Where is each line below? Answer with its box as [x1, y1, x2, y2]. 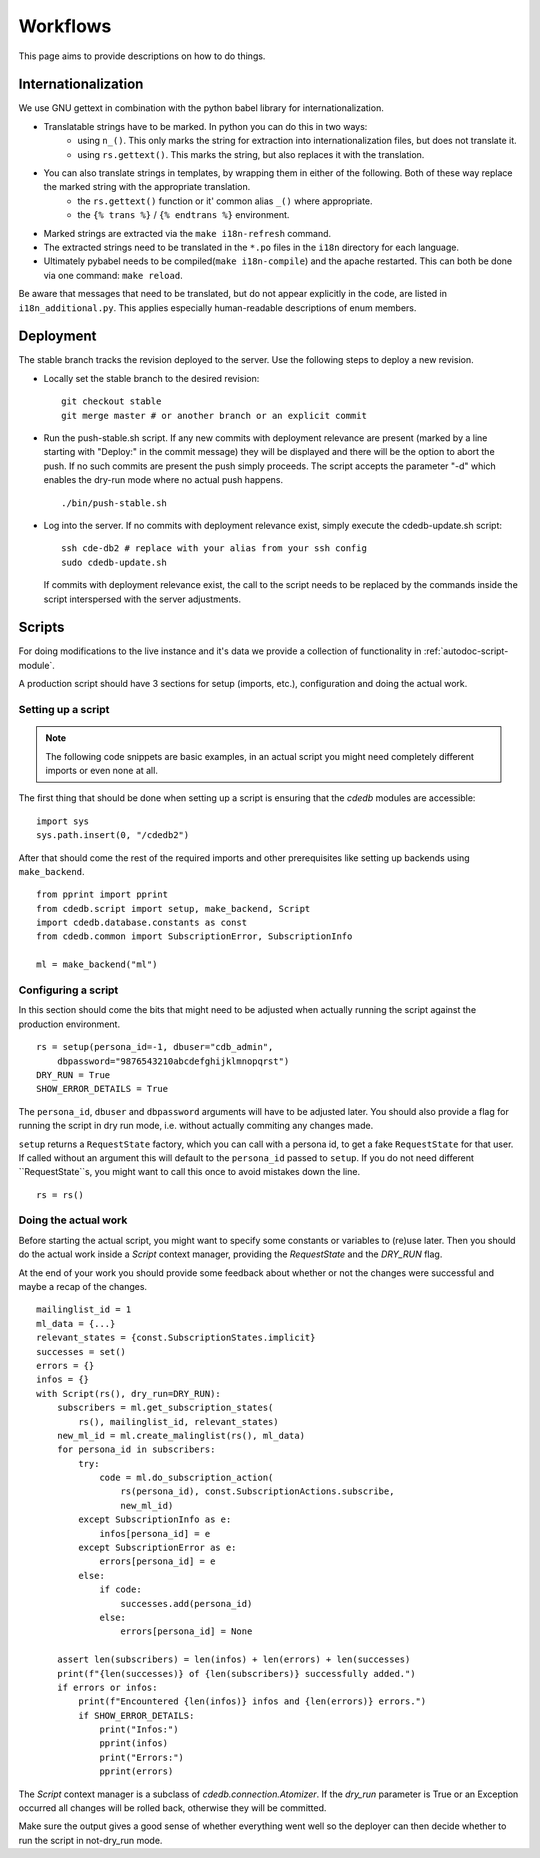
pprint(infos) [99, 1738, 169, 1749]
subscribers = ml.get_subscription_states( [56, 1402, 274, 1414]
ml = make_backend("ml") [36, 959, 158, 970]
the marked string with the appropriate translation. [43, 181, 251, 193]
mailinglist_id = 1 [36, 1304, 132, 1315]
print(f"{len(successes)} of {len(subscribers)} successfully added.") [56, 1668, 416, 1679]
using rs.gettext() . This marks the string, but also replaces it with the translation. [77, 148, 425, 160]
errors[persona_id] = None [120, 1626, 253, 1637]
